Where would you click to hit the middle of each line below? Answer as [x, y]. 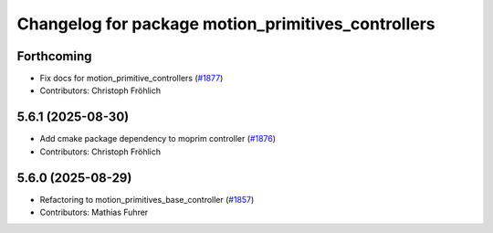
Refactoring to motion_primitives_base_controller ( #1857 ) [147, 199]
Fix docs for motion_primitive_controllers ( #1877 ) [131, 79]
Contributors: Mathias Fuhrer [94, 212]
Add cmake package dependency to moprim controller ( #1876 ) [158, 139]
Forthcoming [54, 56]
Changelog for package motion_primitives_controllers [226, 24]
